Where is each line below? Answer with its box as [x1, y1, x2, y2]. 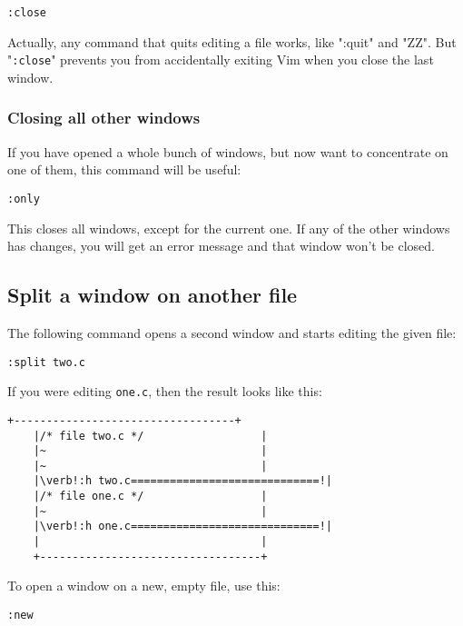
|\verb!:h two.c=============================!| [33, 474, 332, 488]
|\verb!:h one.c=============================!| [33, 520, 332, 533]
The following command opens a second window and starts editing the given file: [7, 323, 457, 342]
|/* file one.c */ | [33, 490, 268, 503]
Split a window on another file [7, 281, 298, 309]
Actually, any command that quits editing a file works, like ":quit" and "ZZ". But [7, 32, 457, 51]
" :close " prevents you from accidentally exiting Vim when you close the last [7, 50, 434, 69]
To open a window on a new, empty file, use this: [7, 576, 281, 595]
